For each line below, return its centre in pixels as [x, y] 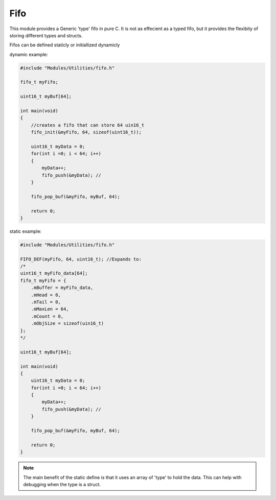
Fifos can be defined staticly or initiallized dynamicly [65, 45]
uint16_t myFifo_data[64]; [54, 273]
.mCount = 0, [47, 316]
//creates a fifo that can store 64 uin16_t [88, 125]
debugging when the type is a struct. [62, 484]
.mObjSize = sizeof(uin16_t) [67, 324]
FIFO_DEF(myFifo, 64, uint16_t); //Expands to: [81, 259]
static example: [26, 231]
